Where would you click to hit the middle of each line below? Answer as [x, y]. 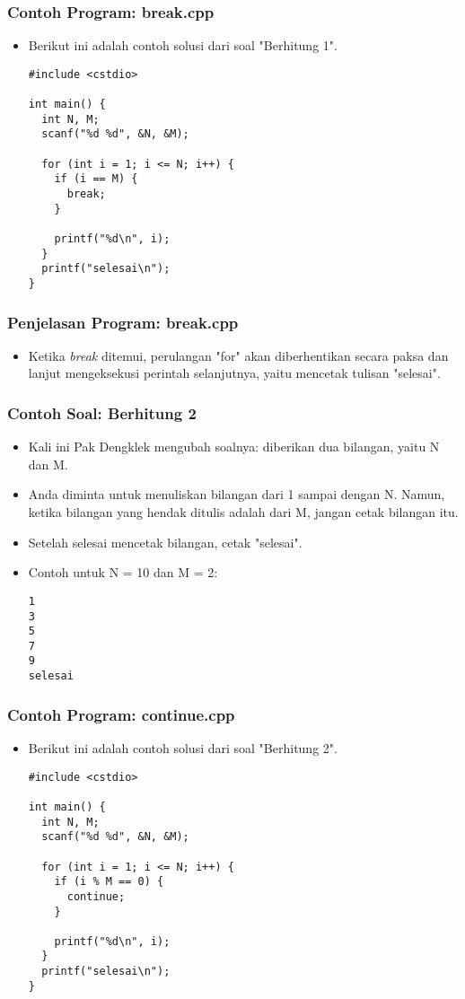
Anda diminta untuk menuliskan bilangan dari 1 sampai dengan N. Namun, [237, 494]
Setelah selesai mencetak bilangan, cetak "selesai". [165, 542]
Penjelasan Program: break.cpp [123, 322]
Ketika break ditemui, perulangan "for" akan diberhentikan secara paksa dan [238, 355]
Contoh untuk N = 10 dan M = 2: [123, 572]
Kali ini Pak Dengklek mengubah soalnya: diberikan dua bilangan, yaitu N [234, 447]
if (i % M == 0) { [109, 882]
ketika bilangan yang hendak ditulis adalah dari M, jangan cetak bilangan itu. [243, 512]
